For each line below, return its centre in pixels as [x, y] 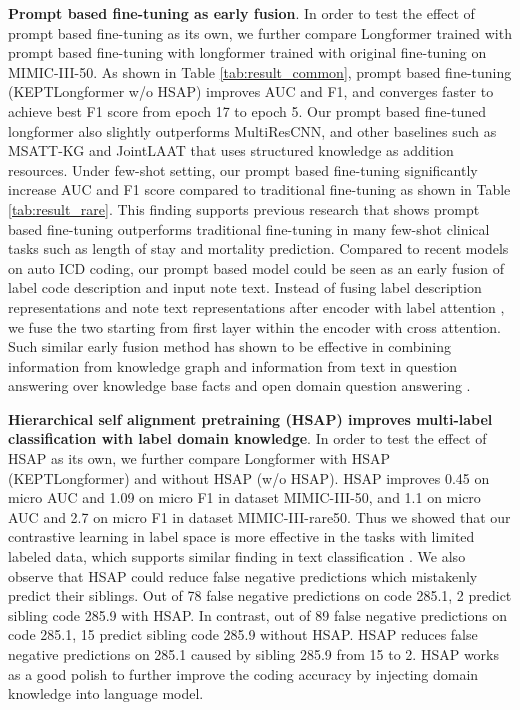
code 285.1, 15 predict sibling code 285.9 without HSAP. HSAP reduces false [243, 634]
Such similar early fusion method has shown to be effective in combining [229, 346]
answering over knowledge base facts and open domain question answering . [239, 385]
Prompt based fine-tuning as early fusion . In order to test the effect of [241, 13]
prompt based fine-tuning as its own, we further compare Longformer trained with [260, 32]
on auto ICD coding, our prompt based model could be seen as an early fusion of [256, 267]
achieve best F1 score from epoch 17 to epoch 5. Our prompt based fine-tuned [247, 110]
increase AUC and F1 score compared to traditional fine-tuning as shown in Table [259, 189]
